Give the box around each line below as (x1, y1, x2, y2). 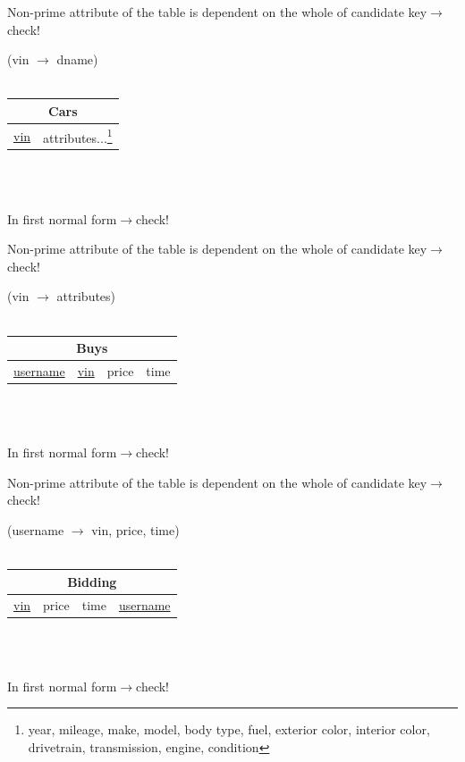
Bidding (67, 572, 117, 590)
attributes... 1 (43, 125, 113, 147)
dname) (56, 50, 98, 69)
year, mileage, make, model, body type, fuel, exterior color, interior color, (28, 720, 430, 739)
